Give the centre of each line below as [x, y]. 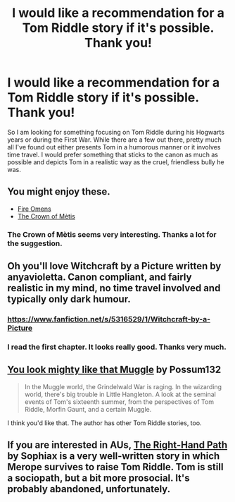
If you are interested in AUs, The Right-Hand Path [117, 445]
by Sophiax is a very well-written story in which [114, 456]
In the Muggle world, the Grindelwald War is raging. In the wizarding [123, 386]
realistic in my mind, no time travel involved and [114, 288]
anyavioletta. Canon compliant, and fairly [100, 277]
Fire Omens [34, 209]
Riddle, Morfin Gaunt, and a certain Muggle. [88, 409]
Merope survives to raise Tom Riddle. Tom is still [115, 467]
